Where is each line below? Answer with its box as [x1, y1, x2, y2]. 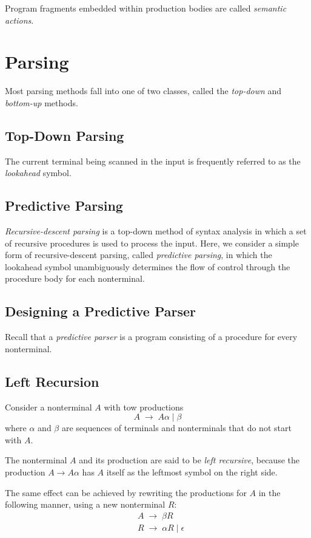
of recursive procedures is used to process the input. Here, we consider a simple [5, 236, 299, 249]
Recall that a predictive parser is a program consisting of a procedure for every [5, 330, 298, 343]
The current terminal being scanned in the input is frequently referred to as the [5, 154, 301, 167]
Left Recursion [5, 372, 99, 390]
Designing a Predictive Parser [5, 302, 196, 321]
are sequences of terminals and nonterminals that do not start [61, 421, 292, 434]
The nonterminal [5, 454, 67, 466]
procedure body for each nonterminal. [5, 272, 145, 285]
